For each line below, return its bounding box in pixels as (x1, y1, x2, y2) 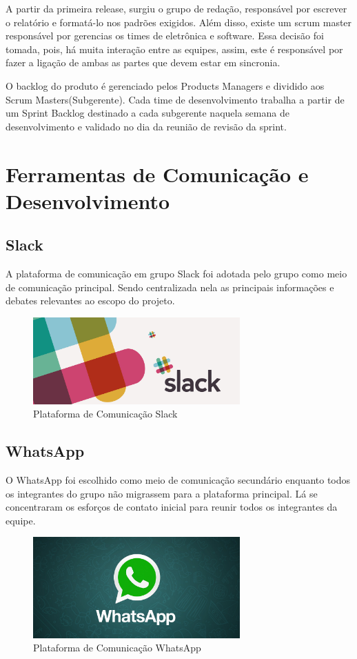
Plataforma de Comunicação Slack (33, 406, 178, 421)
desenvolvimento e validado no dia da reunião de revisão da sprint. (6, 119, 287, 133)
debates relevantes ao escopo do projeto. (6, 293, 175, 308)
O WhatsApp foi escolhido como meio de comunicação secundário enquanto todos (6, 472, 351, 486)
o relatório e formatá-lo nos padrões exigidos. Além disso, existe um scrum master (6, 14, 352, 29)
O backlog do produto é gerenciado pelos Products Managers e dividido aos (6, 78, 325, 92)
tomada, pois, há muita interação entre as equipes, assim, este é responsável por (6, 41, 343, 56)
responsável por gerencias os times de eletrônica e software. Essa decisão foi (6, 28, 324, 43)
